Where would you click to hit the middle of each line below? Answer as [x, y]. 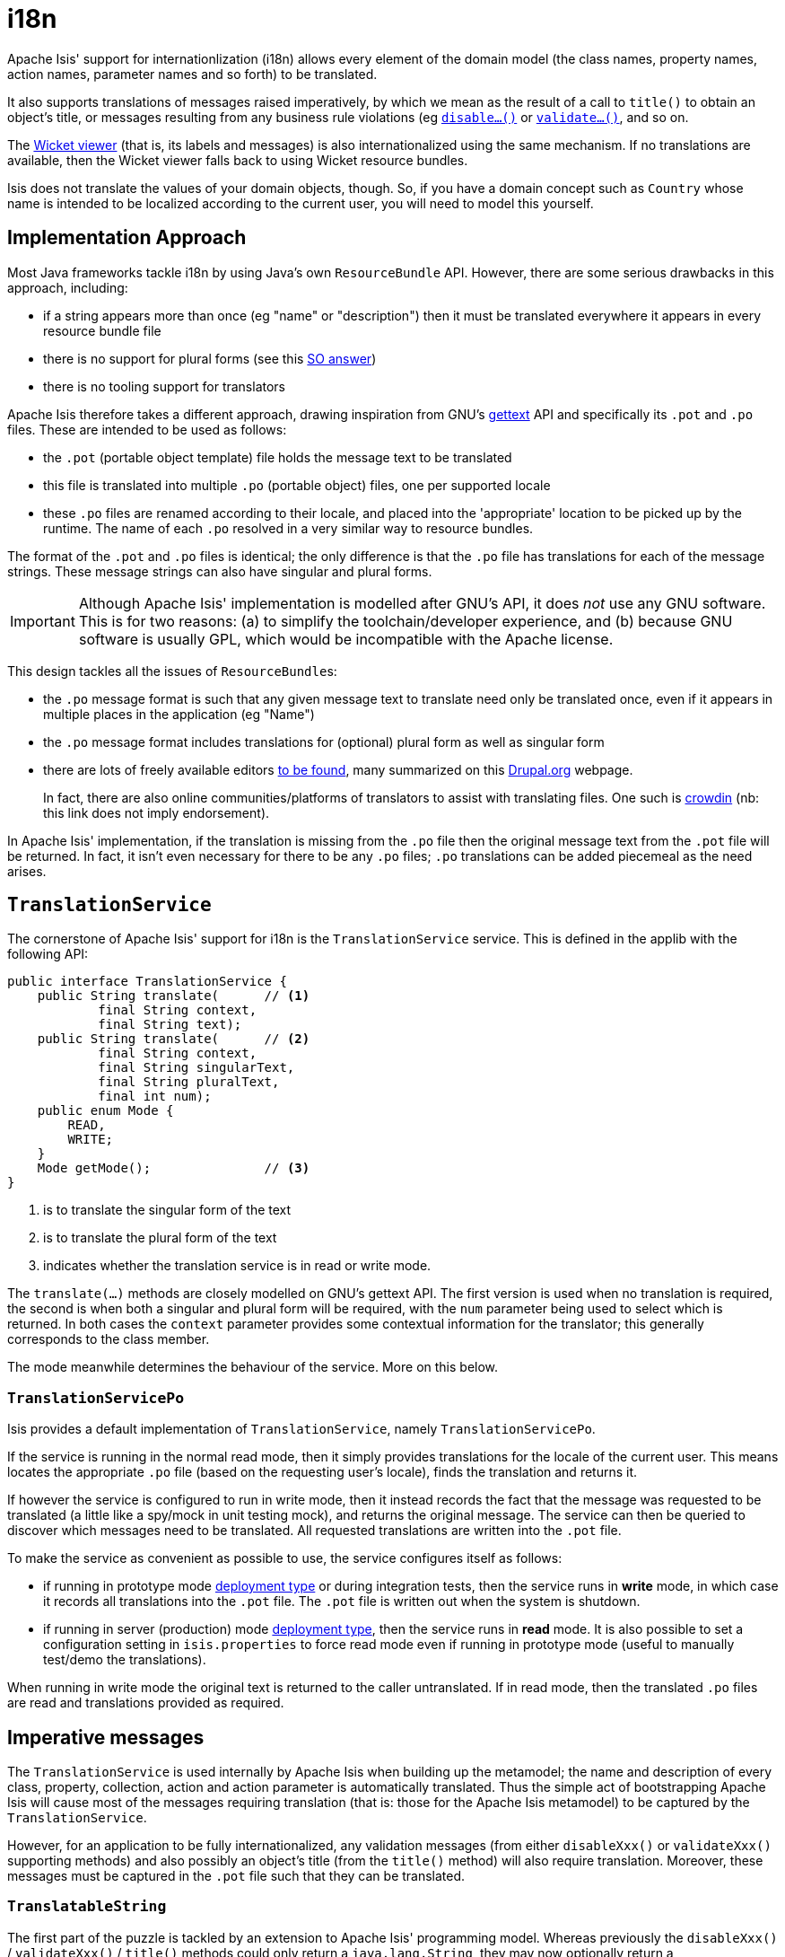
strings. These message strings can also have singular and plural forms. [220, 571]
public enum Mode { [105, 1111]
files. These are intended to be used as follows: [147, 429]
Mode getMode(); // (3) [174, 1168]
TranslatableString [87, 1907]
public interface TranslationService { [147, 982]
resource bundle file [102, 330]
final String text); [170, 1025]
